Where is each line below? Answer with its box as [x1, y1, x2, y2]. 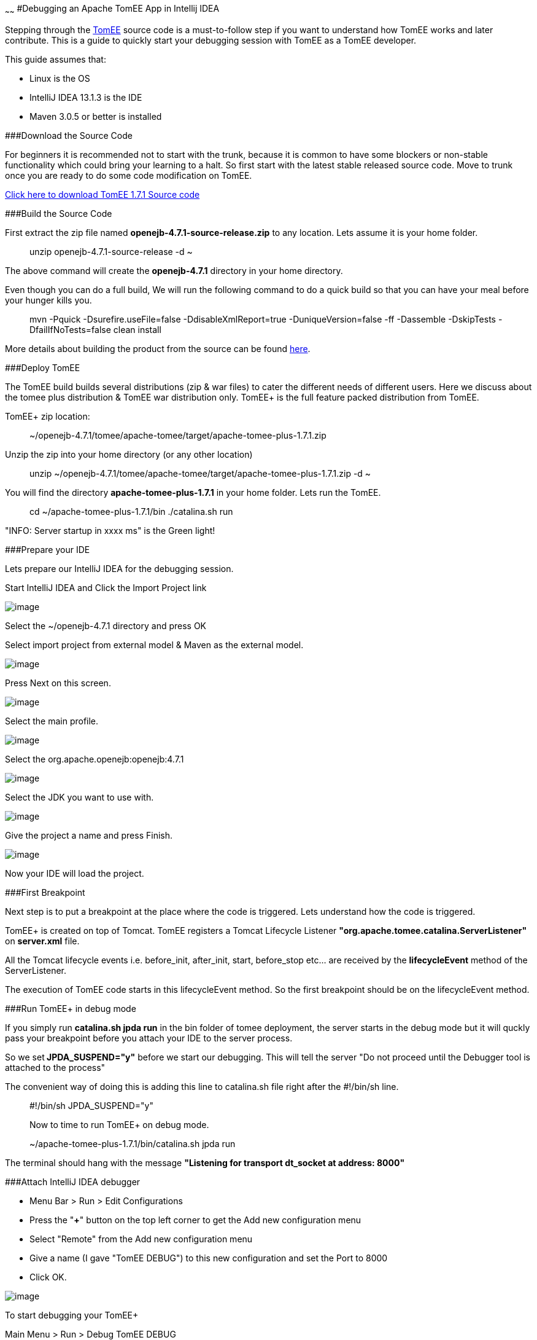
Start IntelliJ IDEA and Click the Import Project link [5, 582, 207, 593]
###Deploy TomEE [5, 362, 80, 373]
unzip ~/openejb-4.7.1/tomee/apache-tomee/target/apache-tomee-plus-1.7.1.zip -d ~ [29, 468, 371, 479]
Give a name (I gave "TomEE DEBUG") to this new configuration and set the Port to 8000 [29, 1252, 388, 1263]
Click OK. [29, 1271, 67, 1282]
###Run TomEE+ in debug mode [5, 1003, 136, 1014]
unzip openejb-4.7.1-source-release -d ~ [29, 246, 193, 257]
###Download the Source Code [5, 130, 133, 141]
